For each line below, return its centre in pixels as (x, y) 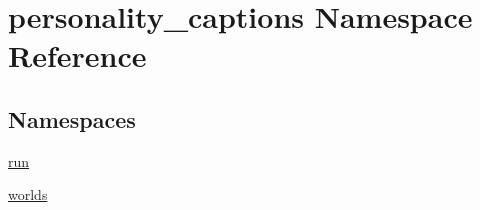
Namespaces (72, 118)
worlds (28, 194)
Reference (77, 55)
